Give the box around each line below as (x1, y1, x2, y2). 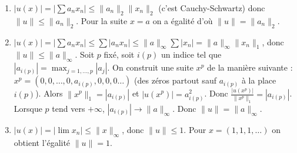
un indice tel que (161, 48, 222, 61)
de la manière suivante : (207, 61, 293, 74)
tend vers (52, 102, 85, 114)
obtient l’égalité (14, 136, 71, 148)
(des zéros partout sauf (134, 74, 216, 87)
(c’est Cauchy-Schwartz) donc (158, 2, 265, 14)
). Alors (35, 87, 63, 99)
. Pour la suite (76, 14, 128, 26)
